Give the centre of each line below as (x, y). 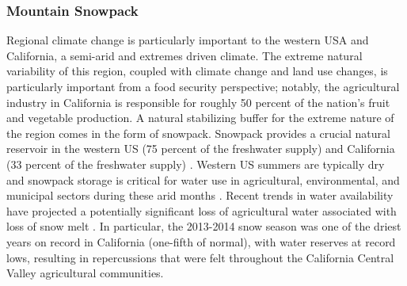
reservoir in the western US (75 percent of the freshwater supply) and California (201, 149)
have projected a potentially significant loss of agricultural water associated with (202, 210)
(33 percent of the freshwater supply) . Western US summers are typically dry (196, 164)
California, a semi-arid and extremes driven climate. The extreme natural (184, 55)
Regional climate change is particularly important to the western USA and (188, 40)
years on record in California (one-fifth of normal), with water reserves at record (201, 241)
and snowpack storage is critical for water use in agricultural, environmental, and (203, 179)
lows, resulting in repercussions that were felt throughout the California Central (200, 257)
